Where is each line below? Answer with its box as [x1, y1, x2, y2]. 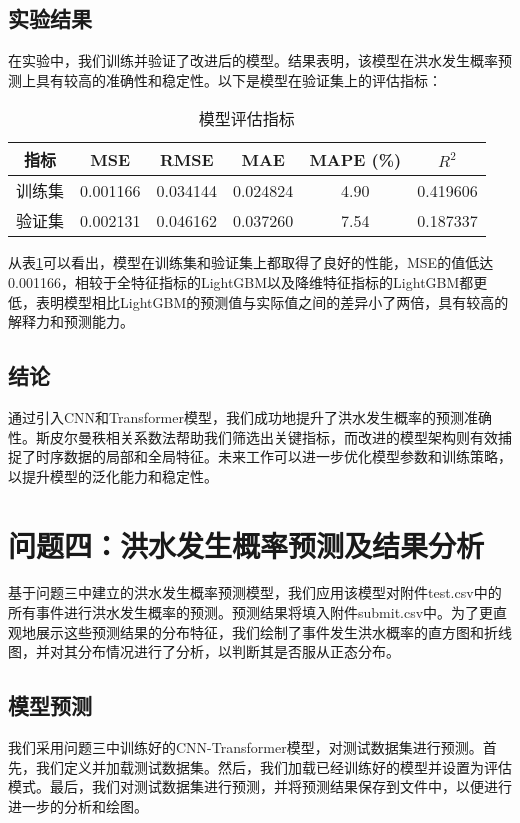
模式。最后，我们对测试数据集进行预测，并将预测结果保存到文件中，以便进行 [8, 776, 512, 797]
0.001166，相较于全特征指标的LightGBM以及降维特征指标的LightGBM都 [8, 271, 474, 292]
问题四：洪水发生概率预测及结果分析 [8, 524, 485, 565]
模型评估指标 [198, 107, 295, 131]
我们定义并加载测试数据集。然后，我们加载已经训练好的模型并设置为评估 [35, 756, 512, 777]
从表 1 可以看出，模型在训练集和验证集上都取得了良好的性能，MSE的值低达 [8, 252, 494, 273]
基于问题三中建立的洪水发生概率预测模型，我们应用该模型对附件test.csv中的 [8, 582, 502, 603]
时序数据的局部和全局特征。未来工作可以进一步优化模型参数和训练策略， [35, 446, 512, 467]
